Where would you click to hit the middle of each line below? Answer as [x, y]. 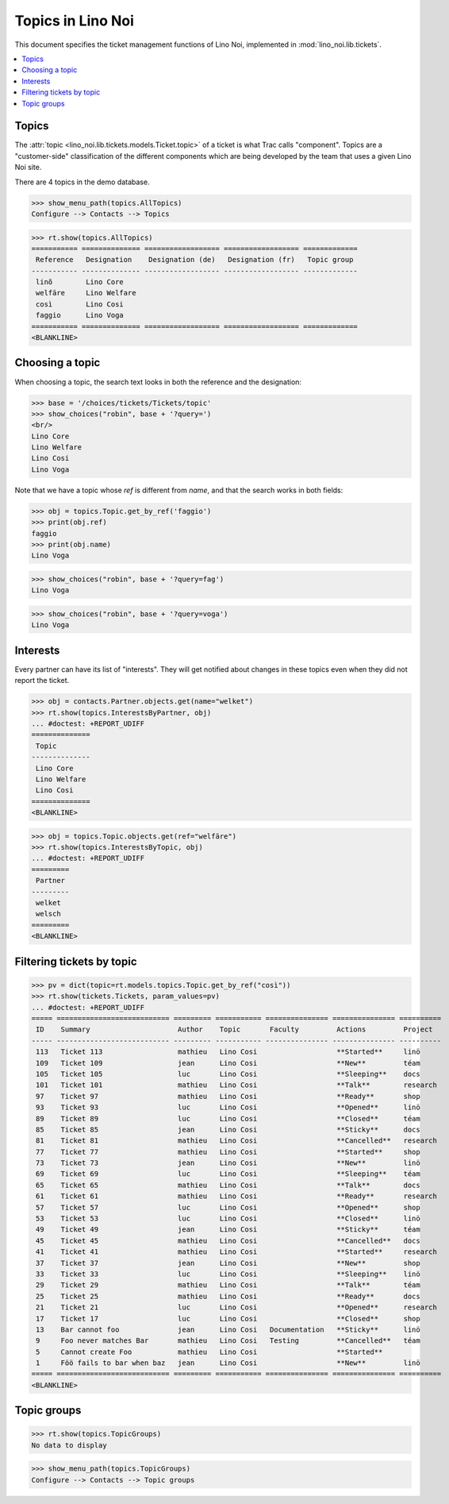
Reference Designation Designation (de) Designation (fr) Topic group [195, 260]
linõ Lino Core [80, 282]
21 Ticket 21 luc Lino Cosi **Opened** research [237, 1307]
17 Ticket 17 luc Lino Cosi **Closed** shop [228, 1319]
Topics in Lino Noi [75, 21]
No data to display [69, 1445]
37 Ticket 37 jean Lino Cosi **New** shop [228, 1263]
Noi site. [28, 168]
